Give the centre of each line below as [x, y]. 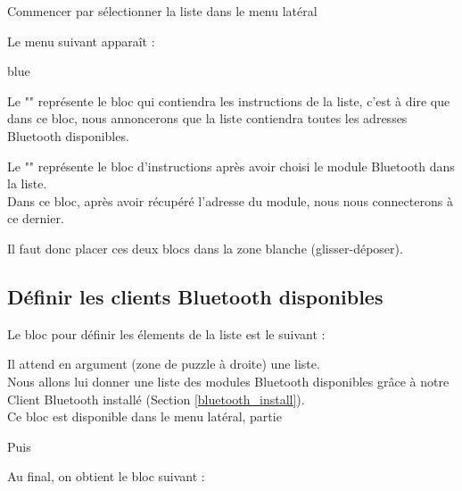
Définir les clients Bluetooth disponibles [195, 296]
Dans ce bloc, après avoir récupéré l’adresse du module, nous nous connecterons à [230, 200]
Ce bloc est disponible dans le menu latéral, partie [144, 416]
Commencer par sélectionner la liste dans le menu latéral [162, 11]
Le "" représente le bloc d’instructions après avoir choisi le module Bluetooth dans [231, 166]
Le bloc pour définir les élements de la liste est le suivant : [166, 333]
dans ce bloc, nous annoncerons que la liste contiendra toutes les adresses [207, 118]
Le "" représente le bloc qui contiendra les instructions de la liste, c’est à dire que [229, 100]
